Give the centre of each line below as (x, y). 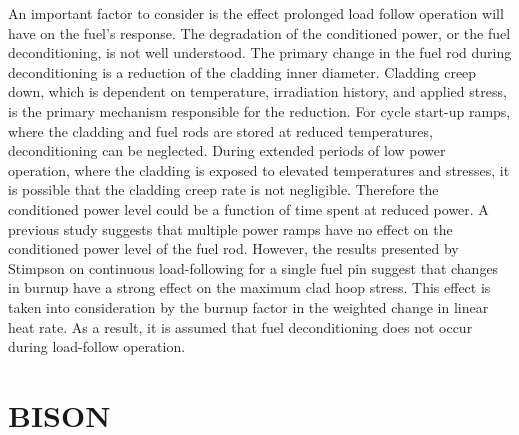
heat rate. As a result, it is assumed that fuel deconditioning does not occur (240, 326)
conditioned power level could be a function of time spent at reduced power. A (248, 208)
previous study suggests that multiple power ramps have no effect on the (230, 228)
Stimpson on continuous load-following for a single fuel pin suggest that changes (253, 267)
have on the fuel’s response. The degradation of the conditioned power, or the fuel (259, 32)
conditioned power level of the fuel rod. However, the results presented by (233, 248)
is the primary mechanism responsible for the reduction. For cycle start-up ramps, (259, 110)
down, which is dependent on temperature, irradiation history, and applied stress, (257, 91)
